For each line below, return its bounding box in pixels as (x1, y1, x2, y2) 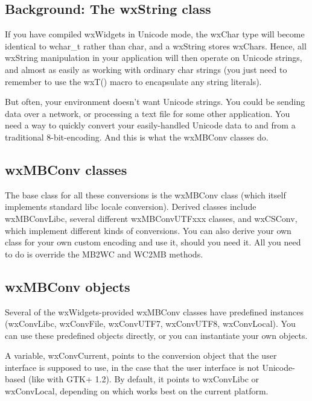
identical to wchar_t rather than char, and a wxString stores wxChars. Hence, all (5, 39, 307, 52)
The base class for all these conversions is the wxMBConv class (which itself (5, 188, 286, 201)
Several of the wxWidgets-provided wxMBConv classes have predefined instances (5, 305, 304, 318)
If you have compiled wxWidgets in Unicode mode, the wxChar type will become (5, 28, 305, 40)
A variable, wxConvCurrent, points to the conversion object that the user (5, 349, 277, 362)
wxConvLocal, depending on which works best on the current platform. (5, 385, 269, 397)
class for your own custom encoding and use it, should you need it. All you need (5, 236, 301, 248)
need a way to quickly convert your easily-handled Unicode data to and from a (5, 119, 296, 131)
